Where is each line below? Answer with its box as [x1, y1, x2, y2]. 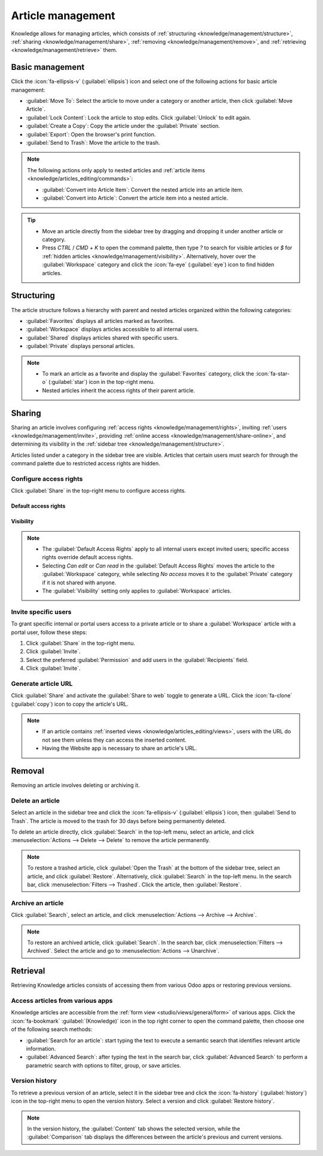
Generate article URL [11, 679, 73, 688]
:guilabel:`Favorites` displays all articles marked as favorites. [26, 317, 175, 324]
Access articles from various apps [11, 996, 113, 1005]
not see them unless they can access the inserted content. [42, 736, 187, 743]
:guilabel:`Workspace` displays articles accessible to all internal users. [26, 326, 199, 333]
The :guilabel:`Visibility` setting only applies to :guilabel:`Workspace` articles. [42, 587, 232, 594]
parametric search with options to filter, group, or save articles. [26, 1062, 182, 1069]
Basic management [11, 62, 85, 72]
